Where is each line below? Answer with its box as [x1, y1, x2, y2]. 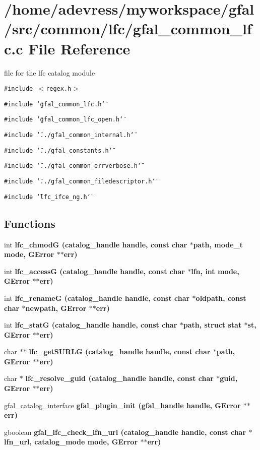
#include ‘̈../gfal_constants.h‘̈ [4, 147, 112, 154]
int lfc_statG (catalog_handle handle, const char [4, 319, 177, 330]
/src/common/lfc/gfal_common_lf [4, 18, 252, 39]
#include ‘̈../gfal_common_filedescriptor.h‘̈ [4, 178, 156, 185]
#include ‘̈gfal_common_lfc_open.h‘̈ [4, 116, 123, 123]
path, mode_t [193, 239, 243, 249]
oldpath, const [196, 292, 246, 303]
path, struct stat [183, 319, 242, 330]
